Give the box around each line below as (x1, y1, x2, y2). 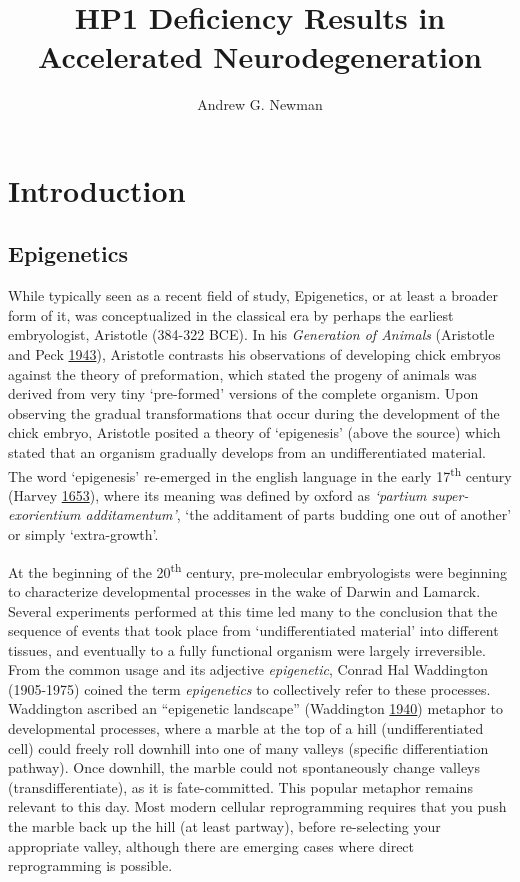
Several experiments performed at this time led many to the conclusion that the (8, 600, 498, 621)
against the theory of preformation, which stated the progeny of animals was (8, 363, 477, 384)
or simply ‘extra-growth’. (8, 524, 159, 545)
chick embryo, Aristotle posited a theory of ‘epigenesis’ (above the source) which (8, 422, 501, 443)
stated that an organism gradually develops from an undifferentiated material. (8, 442, 487, 463)
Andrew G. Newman (197, 94, 323, 115)
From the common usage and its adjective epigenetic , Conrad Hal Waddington (8, 659, 489, 680)
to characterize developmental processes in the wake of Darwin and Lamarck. (8, 580, 481, 601)
